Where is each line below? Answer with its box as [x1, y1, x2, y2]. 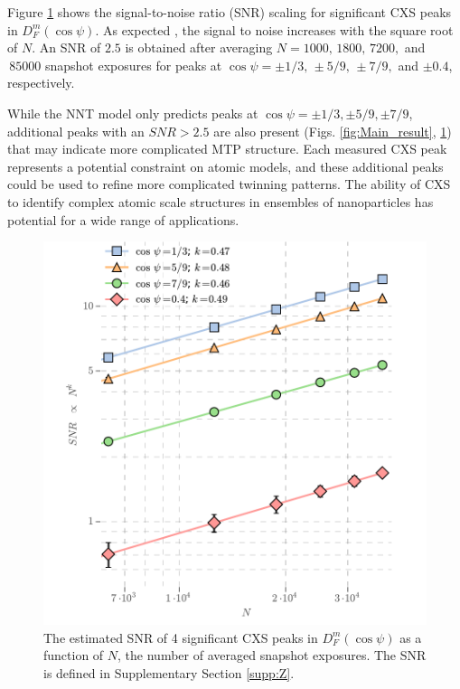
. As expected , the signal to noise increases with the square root [95, 20, 454, 39]
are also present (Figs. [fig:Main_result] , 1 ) [213, 121, 452, 140]
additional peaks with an [7, 121, 145, 140]
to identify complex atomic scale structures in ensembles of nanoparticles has [7, 192, 434, 211]
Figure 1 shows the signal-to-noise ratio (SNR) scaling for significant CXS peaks [7, 3, 452, 21]
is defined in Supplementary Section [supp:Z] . [43, 663, 295, 682]
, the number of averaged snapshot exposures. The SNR [117, 646, 427, 665]
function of [43, 646, 104, 665]
